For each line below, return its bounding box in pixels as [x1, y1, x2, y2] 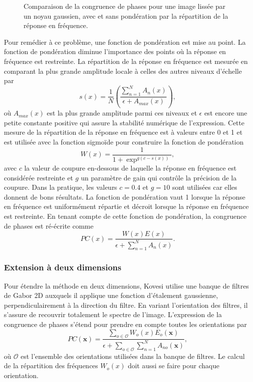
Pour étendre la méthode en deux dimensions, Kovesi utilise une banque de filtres [4, 280, 249, 291]
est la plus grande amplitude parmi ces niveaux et [47, 108, 197, 118]
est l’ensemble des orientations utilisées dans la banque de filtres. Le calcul [20, 351, 245, 361]
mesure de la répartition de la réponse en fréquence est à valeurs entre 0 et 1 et [4, 127, 243, 137]
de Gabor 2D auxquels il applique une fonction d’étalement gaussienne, [4, 290, 218, 300]
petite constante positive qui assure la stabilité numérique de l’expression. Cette [4, 117, 245, 127]
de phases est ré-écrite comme [4, 220, 94, 231]
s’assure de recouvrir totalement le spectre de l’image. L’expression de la [4, 309, 222, 320]
